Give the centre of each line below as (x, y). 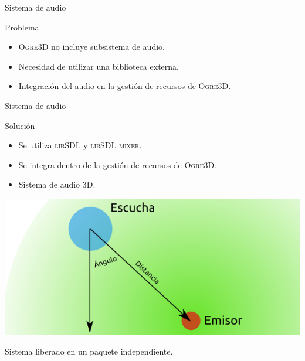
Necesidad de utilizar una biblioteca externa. (99, 66)
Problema (22, 27)
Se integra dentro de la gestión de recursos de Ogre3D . (117, 164)
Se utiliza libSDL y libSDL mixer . (80, 145)
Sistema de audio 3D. (57, 184)
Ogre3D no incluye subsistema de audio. (91, 47)
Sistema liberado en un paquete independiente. (89, 351)
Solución (20, 125)
